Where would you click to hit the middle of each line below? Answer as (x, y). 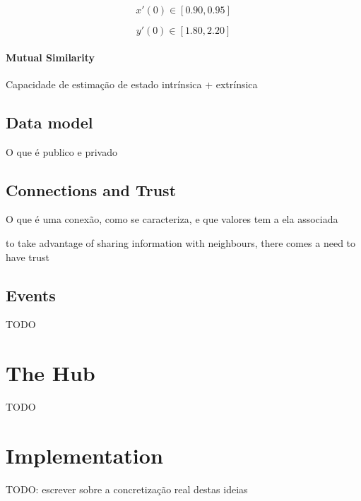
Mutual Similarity (51, 57)
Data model (49, 122)
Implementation (84, 455)
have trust (28, 256)
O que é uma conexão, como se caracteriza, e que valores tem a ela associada (172, 219)
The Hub (51, 373)
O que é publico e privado (61, 151)
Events (31, 295)
